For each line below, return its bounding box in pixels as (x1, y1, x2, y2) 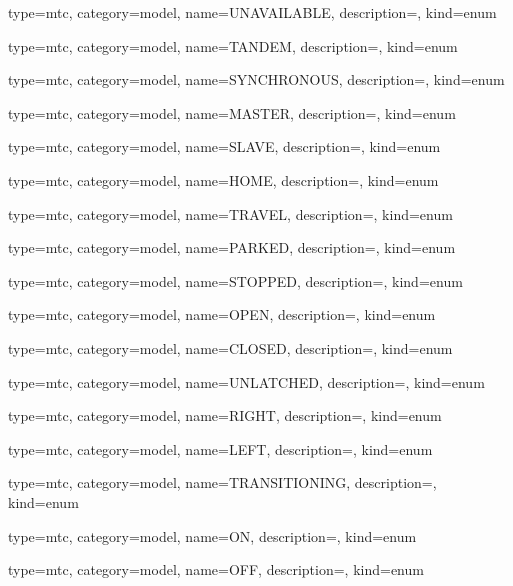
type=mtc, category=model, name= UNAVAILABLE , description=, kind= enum (8, 2, 497, 22)
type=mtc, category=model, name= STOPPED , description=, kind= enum (8, 270, 463, 291)
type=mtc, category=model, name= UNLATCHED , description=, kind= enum (8, 371, 485, 392)
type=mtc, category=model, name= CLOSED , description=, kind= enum (8, 337, 453, 358)
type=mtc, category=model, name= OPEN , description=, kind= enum (8, 304, 436, 325)
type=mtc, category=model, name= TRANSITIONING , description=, (8, 472, 437, 493)
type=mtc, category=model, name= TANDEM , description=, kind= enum (8, 35, 458, 56)
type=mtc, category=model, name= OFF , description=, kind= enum (8, 559, 424, 580)
